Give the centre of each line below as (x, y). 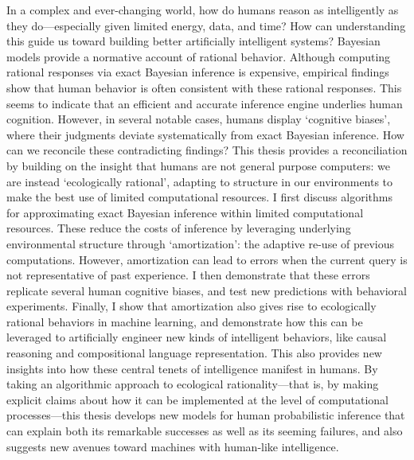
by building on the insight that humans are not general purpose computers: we (198, 165)
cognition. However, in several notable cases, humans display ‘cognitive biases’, (199, 119)
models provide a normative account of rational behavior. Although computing (199, 56)
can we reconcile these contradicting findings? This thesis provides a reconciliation (207, 150)
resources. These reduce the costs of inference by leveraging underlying (179, 228)
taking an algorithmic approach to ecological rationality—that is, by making (193, 384)
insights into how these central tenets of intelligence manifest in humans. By (192, 368)
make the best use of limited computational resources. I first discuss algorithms (199, 197)
